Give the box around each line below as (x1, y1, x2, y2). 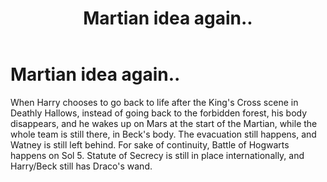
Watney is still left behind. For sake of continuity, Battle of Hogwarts (10, 138, 290, 151)
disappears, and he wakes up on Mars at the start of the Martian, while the (10, 117, 318, 129)
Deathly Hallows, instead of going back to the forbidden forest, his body (10, 107, 308, 119)
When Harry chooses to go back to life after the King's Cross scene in (10, 96, 299, 108)
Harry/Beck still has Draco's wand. (10, 160, 153, 172)
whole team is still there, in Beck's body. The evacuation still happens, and (10, 128, 317, 140)
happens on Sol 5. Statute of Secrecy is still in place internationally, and (10, 149, 305, 161)
